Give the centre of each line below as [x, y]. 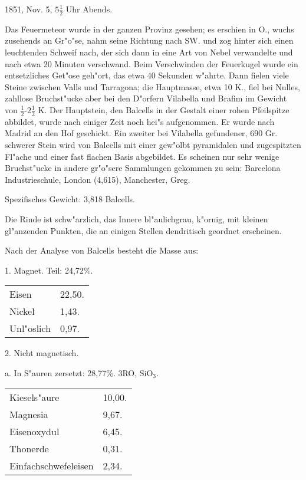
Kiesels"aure [34, 397]
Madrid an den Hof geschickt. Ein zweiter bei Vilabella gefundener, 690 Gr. [141, 133]
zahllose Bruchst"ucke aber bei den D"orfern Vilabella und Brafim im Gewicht [146, 98]
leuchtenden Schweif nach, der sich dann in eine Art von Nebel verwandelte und [149, 52]
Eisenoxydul [34, 431]
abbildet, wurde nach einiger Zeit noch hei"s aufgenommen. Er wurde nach [140, 121]
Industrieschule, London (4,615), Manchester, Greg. [98, 179]
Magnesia [29, 414]
